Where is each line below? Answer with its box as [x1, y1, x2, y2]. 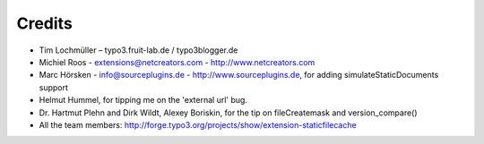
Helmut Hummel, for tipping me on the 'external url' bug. [39, 95, 248, 106]
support [39, 81, 69, 93]
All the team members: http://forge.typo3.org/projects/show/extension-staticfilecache [39, 119, 358, 130]
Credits [16, 13, 73, 33]
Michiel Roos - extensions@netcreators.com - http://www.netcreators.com [39, 56, 315, 67]
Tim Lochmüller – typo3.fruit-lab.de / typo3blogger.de [39, 45, 238, 55]
